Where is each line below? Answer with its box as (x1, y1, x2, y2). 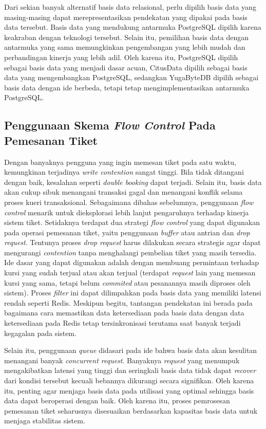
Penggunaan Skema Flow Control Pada (4, 117, 216, 133)
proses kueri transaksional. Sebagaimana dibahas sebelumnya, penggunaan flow (4, 196, 254, 207)
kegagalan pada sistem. (4, 327, 77, 338)
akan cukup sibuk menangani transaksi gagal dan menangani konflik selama (4, 186, 243, 197)
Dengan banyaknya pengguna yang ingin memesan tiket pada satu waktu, (4, 156, 236, 167)
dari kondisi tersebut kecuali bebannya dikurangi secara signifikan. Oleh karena (4, 375, 254, 385)
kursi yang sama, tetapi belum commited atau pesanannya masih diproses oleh (4, 277, 251, 288)
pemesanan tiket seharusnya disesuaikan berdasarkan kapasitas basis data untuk (4, 405, 258, 416)
